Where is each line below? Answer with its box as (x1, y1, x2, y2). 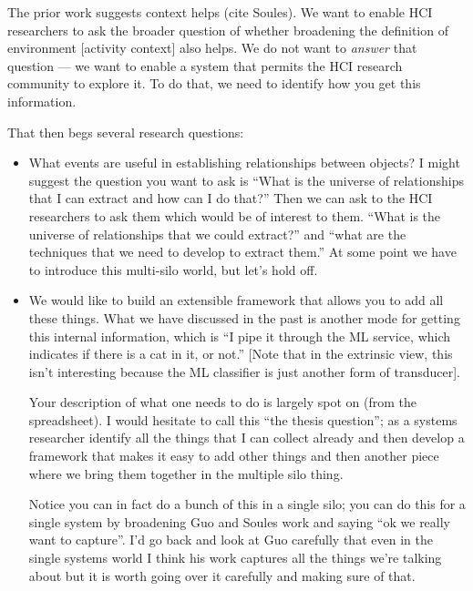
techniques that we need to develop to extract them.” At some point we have (28, 242, 457, 261)
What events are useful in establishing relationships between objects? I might (28, 153, 460, 172)
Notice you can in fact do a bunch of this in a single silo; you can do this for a (28, 494, 466, 514)
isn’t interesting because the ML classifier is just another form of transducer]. (28, 362, 460, 381)
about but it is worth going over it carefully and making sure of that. (28, 566, 416, 585)
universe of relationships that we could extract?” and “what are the (28, 224, 406, 243)
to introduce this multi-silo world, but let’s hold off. (28, 260, 318, 279)
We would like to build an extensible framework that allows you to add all (28, 290, 444, 310)
